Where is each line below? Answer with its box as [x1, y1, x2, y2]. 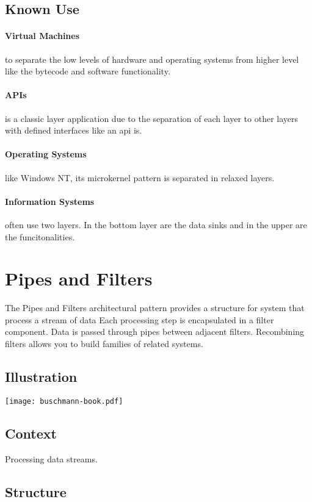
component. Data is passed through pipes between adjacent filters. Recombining [5, 325, 305, 338]
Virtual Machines [5, 29, 80, 42]
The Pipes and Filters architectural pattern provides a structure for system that [5, 301, 305, 314]
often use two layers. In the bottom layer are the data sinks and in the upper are [5, 218, 307, 231]
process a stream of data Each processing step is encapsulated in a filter [5, 313, 274, 326]
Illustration [5, 367, 78, 386]
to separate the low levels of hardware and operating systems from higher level [5, 52, 299, 65]
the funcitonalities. [5, 230, 75, 243]
